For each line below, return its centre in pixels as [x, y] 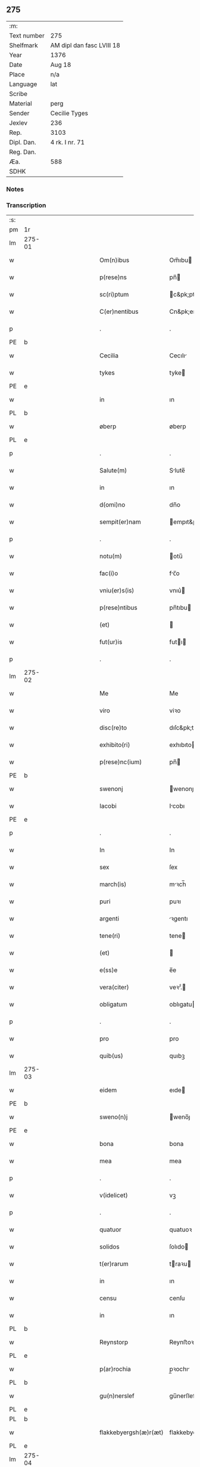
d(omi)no [112, 505]
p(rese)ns [113, 277]
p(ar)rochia [115, 1369]
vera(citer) [114, 987]
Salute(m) [113, 471]
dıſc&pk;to [183, 728]
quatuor [110, 1230]
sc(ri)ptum [114, 295]
